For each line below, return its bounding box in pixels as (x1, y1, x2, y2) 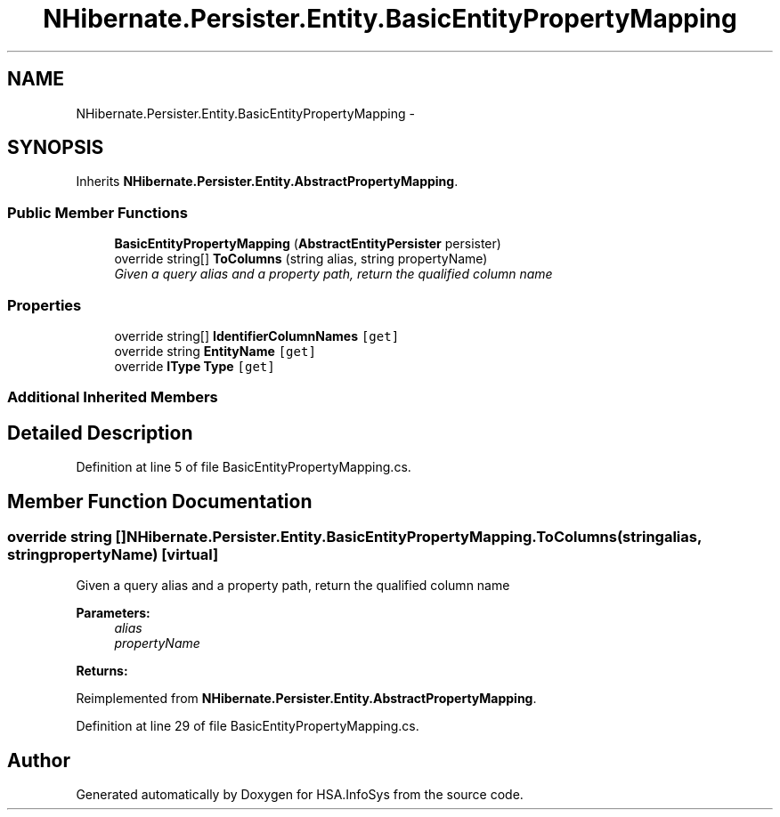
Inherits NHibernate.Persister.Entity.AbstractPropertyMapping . (76, 174, 459, 190)
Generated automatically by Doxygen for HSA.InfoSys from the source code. (76, 787, 524, 803)
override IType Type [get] (114, 358, 275, 374)
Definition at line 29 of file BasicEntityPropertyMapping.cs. (76, 718, 419, 734)
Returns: (76, 663, 128, 679)
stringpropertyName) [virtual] (7, 546, 219, 563)
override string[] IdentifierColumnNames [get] (114, 328, 400, 344)
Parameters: (76, 605, 150, 621)
